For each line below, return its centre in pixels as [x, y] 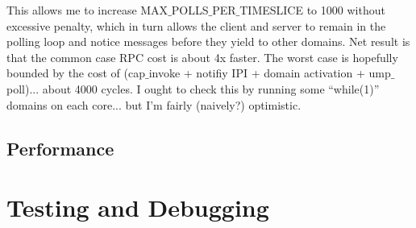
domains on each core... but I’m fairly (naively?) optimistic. [154, 104]
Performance [60, 148]
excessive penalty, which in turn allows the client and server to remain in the [196, 25]
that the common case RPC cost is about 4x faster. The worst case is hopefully [202, 57]
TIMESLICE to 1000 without [312, 10]
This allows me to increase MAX [87, 10]
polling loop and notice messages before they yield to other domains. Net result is [208, 41]
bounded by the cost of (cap [76, 73]
